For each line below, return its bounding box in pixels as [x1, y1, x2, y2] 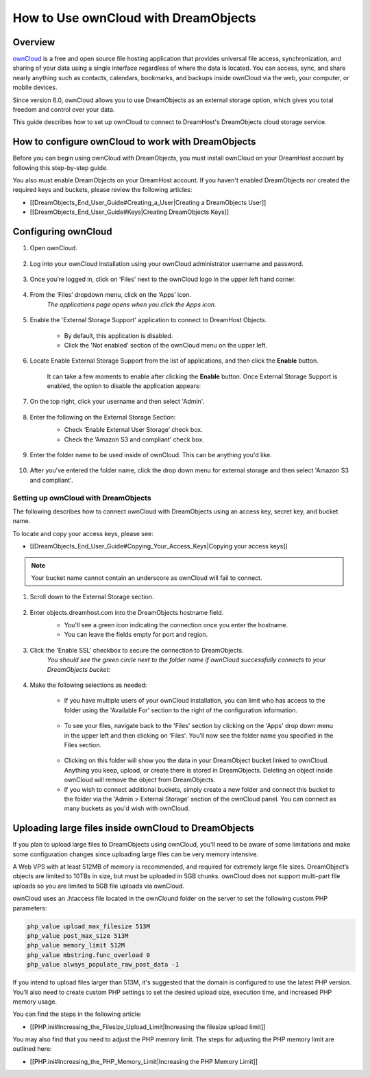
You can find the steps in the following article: [12, 1010, 142, 1018]
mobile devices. [12, 83, 58, 92]
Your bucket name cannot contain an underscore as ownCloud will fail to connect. [31, 573, 262, 582]
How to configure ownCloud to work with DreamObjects [12, 136, 256, 147]
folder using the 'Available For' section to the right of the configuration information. [64, 706, 298, 714]
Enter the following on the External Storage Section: [29, 413, 176, 421]
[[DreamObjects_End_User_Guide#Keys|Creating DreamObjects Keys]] [29, 208, 230, 216]
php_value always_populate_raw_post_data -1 [27, 960, 180, 969]
